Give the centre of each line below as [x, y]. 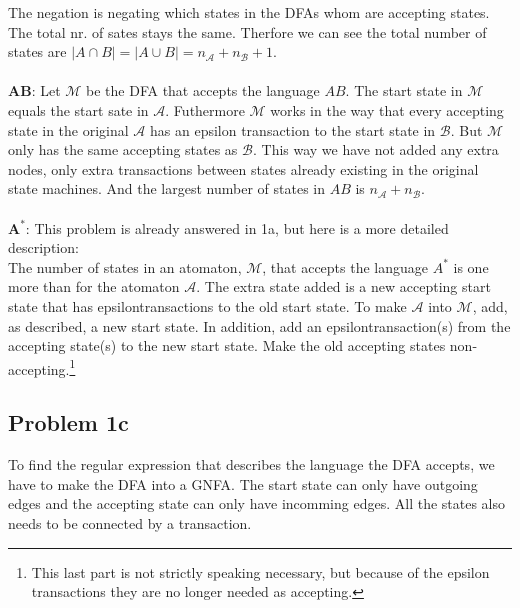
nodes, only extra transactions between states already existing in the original [243, 168]
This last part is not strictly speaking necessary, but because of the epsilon [260, 571]
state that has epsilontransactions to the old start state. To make [207, 305]
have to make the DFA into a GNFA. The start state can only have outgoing [243, 483]
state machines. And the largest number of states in [166, 188]
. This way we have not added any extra [375, 149]
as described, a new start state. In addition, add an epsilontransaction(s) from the [259, 325]
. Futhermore [205, 109]
